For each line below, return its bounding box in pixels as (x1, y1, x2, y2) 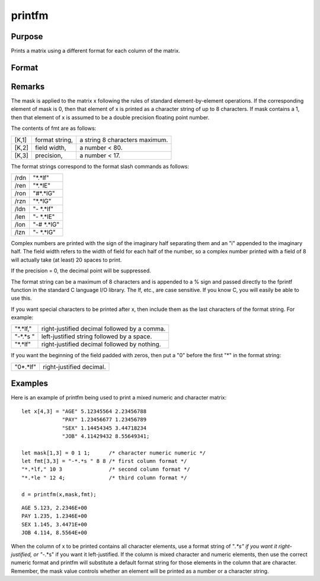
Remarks (11, 81, 45, 91)
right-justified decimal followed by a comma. (41, 325, 166, 333)
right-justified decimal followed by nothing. (41, 340, 161, 348)
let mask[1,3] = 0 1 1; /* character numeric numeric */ (21, 449, 206, 456)
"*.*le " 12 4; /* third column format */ (21, 474, 187, 481)
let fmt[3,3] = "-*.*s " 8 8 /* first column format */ (21, 458, 187, 465)
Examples (11, 379, 49, 389)
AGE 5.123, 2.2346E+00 (21, 504, 88, 512)
